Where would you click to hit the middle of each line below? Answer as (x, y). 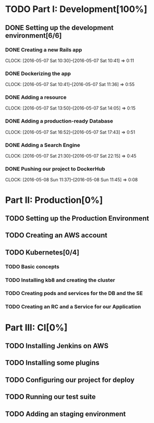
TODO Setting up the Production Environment (77, 218)
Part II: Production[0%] (54, 200)
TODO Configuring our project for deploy (70, 380)
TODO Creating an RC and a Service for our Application (73, 307)
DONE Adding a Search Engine (43, 145)
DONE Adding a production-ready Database (59, 121)
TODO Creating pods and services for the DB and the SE (74, 293)
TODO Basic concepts (32, 266)
